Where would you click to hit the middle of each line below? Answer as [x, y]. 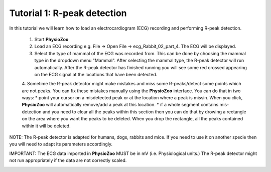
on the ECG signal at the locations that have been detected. [96, 74]
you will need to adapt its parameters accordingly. [61, 144]
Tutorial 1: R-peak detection [68, 13]
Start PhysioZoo [51, 39]
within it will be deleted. [46, 126]
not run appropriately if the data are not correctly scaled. [68, 160]
